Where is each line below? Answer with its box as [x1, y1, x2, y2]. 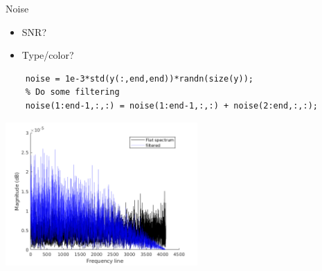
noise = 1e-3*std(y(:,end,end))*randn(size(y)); [25, 73, 253, 84]
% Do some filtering [25, 87, 120, 97]
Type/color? [21, 48, 74, 62]
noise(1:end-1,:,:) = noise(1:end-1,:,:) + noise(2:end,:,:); [25, 100, 319, 111]
